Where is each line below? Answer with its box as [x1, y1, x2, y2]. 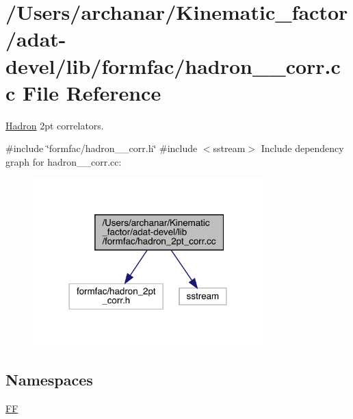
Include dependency [261, 141, 344, 155]
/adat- [5, 25, 66, 53]
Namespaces [5, 369, 93, 390]
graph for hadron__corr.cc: [5, 154, 122, 168]
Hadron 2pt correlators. [5, 118, 104, 132]
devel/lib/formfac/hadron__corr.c [5, 51, 341, 79]
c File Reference [5, 78, 161, 106]
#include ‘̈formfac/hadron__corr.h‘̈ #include [5, 141, 198, 155]
